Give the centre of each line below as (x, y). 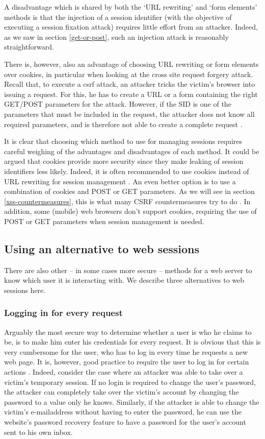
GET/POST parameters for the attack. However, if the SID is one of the (118, 104)
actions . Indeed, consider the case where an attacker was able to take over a (124, 372)
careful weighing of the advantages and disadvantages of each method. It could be (132, 151)
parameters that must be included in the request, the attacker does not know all (129, 114)
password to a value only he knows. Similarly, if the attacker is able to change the (132, 401)
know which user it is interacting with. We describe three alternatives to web (124, 280)
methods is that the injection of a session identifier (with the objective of (118, 17)
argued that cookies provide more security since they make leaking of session (124, 161)
